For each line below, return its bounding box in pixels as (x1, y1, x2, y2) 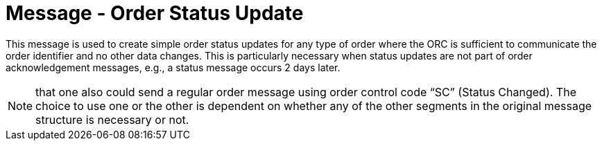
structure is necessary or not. (35, 112, 189, 127)
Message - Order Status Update (6, 1, 304, 25)
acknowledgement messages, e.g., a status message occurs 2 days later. (6, 61, 341, 73)
